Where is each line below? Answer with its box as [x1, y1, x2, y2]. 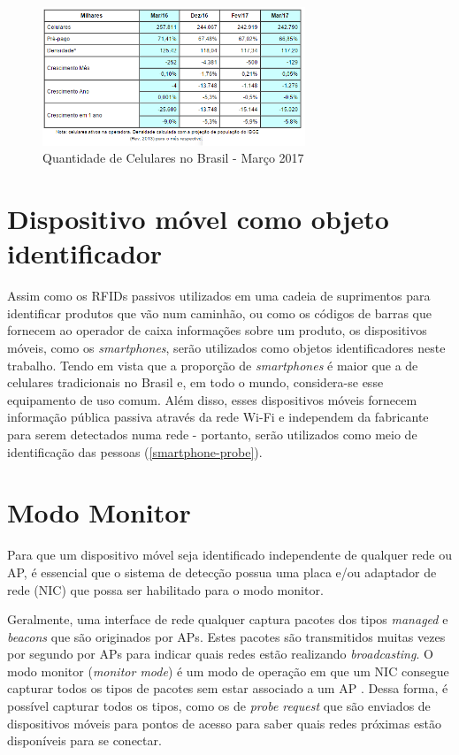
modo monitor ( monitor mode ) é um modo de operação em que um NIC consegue [7, 661, 449, 680]
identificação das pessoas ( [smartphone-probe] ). [7, 442, 263, 461]
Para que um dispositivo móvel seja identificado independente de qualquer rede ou [7, 545, 453, 564]
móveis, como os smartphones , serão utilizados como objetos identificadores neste [7, 339, 446, 357]
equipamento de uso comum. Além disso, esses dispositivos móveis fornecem [7, 390, 417, 408]
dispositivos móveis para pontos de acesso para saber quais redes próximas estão [7, 713, 442, 732]
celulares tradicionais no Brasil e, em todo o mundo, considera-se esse [7, 373, 384, 392]
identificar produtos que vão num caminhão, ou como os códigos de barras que [7, 303, 432, 322]
